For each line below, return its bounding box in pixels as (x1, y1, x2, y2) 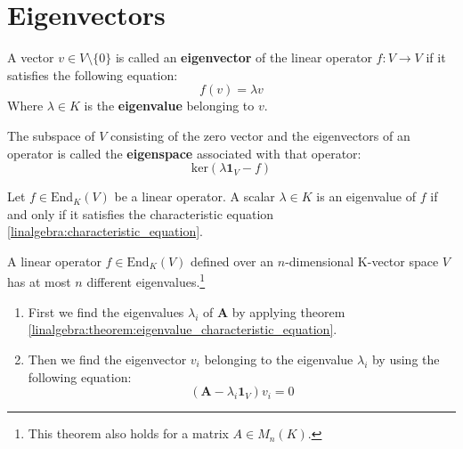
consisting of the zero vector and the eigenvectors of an (110, 126, 410, 144)
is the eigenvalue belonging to (84, 96, 255, 115)
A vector (7, 48, 54, 67)
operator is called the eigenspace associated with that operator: (7, 143, 361, 162)
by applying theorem (231, 302, 345, 321)
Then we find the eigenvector (28, 349, 187, 368)
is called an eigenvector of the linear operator (115, 48, 372, 67)
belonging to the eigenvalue (204, 349, 353, 368)
